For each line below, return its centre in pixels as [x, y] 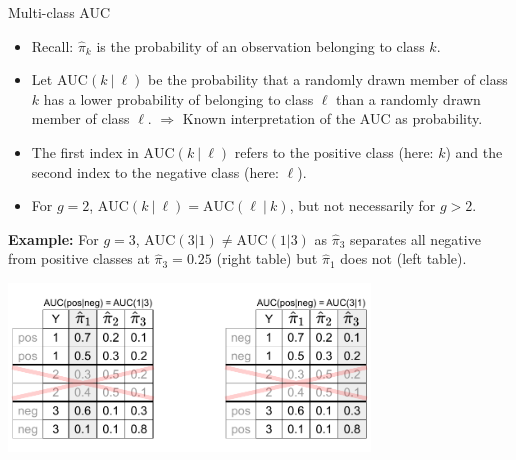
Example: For [53, 238]
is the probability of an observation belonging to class [260, 45]
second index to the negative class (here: [155, 171]
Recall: [52, 45]
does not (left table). [403, 258]
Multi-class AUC [59, 12]
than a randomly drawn [408, 98]
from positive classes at [79, 258]
